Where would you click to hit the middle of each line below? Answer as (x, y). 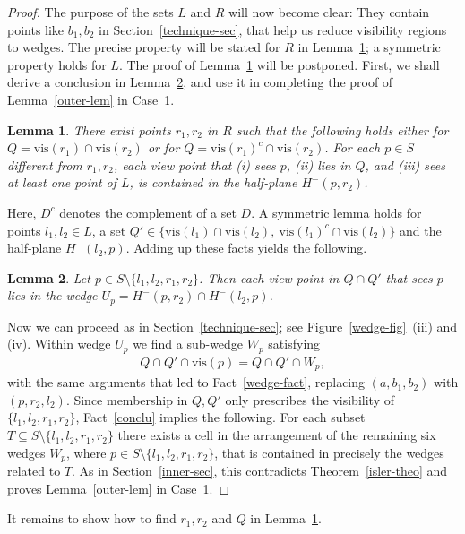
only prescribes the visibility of (310, 399)
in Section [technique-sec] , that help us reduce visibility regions (273, 29)
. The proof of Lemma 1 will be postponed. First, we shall (279, 64)
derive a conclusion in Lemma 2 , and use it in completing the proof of (200, 82)
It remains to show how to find (92, 518)
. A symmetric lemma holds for (336, 212)
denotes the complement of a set (148, 212)
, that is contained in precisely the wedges (329, 452)
